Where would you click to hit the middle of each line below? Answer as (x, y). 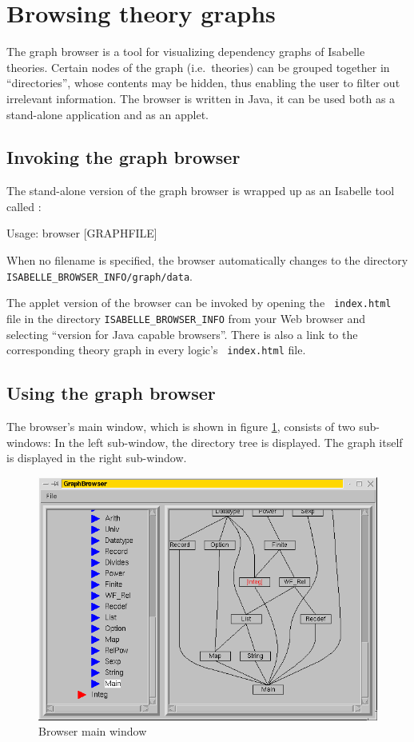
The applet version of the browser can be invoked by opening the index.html (199, 303)
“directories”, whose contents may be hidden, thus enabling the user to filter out (203, 83)
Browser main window (93, 731)
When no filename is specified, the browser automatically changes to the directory (207, 260)
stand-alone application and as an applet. (107, 114)
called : (24, 206)
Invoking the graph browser (123, 157)
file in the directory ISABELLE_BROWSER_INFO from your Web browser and (186, 318)
